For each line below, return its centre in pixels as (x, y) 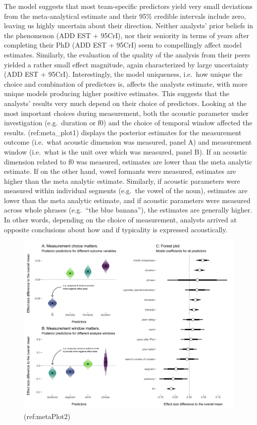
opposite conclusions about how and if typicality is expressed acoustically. (116, 229)
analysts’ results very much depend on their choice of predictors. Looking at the (125, 103)
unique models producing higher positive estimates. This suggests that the (117, 93)
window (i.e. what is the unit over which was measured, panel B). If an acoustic (126, 151)
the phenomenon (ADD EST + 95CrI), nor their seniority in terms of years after (127, 35)
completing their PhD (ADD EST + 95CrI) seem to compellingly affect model (123, 45)
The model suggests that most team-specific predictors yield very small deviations (128, 6)
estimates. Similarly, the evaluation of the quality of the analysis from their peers (127, 54)
